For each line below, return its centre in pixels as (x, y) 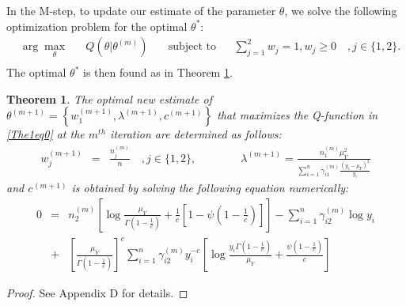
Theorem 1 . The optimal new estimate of (109, 98)
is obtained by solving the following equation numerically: (210, 188)
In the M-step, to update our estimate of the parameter (141, 10)
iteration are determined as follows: (196, 134)
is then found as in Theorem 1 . (158, 72)
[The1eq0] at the (46, 134)
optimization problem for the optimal (97, 26)
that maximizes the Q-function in (298, 115)
